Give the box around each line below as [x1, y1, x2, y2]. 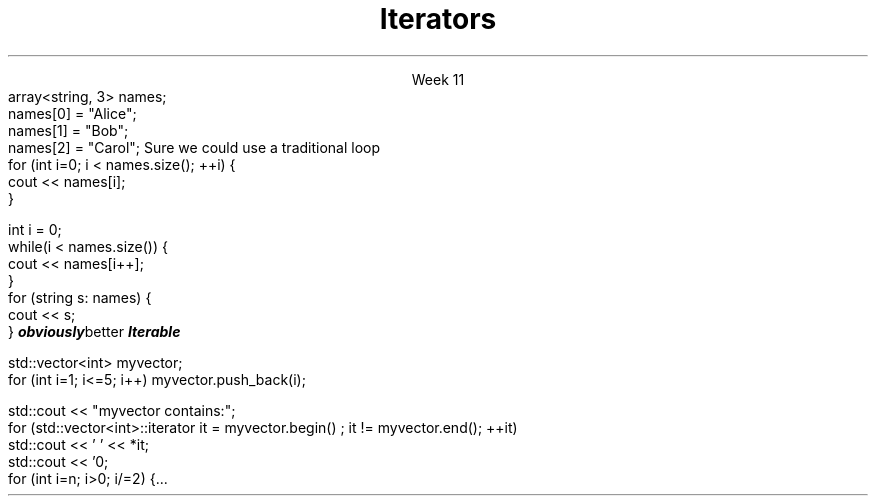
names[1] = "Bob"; [8, 121, 129, 139]
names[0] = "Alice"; [8, 104, 137, 122]
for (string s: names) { [8, 288, 152, 306]
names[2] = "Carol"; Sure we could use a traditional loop [8, 138, 381, 156]
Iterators [379, 2, 497, 36]
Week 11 [411, 70, 465, 88]
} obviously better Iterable [8, 322, 181, 340]
